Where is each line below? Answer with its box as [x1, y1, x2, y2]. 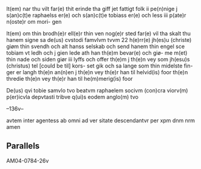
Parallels [6, 141, 40, 151]
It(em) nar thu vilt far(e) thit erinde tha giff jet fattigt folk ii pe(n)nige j [6, 5, 178, 12]
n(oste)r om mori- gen [6, 18, 62, 25]
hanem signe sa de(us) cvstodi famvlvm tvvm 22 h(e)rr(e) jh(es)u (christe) [6, 36, 192, 43]
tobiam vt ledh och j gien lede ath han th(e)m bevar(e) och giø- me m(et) [6, 49, 188, 57]
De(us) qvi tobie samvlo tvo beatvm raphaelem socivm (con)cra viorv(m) [6, 87, 188, 94]
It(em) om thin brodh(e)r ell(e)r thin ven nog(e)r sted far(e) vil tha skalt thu [6, 30, 191, 37]
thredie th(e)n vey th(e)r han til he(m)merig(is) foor [6, 75, 133, 82]
